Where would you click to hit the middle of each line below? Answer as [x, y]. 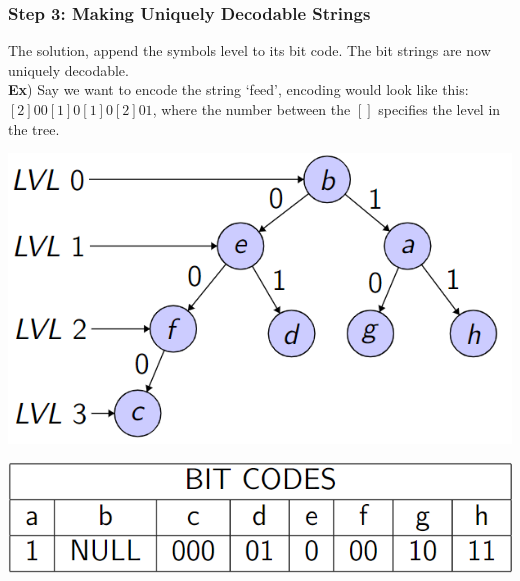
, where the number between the [251, 109]
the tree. [34, 128]
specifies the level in [439, 109]
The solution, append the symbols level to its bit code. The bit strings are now [249, 50]
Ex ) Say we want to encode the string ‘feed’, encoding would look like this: [238, 89]
